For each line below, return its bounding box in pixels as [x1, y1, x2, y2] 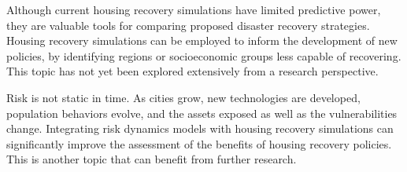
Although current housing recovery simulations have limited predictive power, [6, 2, 381, 17]
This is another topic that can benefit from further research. [6, 151, 297, 167]
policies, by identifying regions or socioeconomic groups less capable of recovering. [6, 47, 401, 64]
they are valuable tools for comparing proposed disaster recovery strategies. [6, 16, 370, 33]
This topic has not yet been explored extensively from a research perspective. [6, 63, 379, 79]
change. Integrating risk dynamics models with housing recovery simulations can [6, 120, 394, 137]
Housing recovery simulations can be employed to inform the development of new [6, 32, 398, 49]
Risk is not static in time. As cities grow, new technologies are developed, [6, 89, 361, 105]
